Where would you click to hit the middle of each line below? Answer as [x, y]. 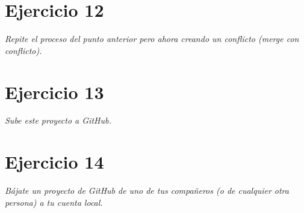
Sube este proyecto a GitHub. [58, 120]
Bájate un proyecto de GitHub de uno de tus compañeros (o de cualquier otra [147, 190]
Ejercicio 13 [54, 91]
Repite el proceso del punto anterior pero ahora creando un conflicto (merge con [152, 39]
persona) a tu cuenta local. [54, 202]
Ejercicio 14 [54, 162]
